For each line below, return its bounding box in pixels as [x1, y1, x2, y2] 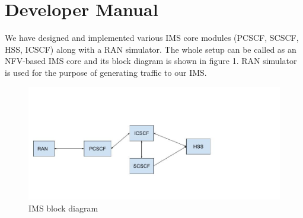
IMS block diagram [28, 201, 98, 214]
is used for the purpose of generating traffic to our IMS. [5, 66, 207, 78]
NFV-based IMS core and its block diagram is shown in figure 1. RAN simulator [5, 54, 297, 67]
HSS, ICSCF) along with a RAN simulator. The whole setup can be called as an [5, 43, 296, 55]
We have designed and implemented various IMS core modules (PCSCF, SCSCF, [5, 31, 299, 44]
